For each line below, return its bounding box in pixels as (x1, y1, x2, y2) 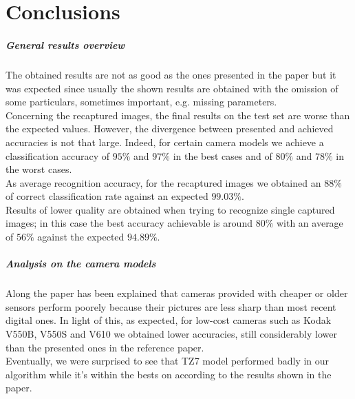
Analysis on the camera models (6, 256, 156, 271)
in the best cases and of (173, 148, 272, 163)
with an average (276, 216, 343, 230)
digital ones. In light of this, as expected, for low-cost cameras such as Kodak (6, 313, 332, 327)
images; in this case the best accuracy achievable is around (6, 216, 252, 230)
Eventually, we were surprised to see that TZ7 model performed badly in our (6, 354, 330, 368)
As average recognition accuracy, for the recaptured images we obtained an (6, 175, 321, 190)
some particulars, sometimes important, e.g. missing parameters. (6, 94, 277, 109)
